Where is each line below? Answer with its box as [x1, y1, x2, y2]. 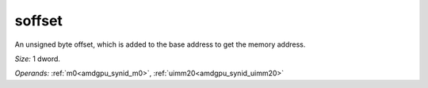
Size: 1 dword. [14, 54, 61, 63]
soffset [14, 12, 63, 29]
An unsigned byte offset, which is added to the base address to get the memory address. [14, 40, 306, 49]
